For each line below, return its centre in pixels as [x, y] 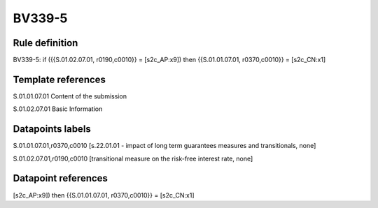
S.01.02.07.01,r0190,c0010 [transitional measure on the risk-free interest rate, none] [133, 158]
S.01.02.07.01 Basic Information [58, 109]
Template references [59, 79]
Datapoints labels [52, 129]
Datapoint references [61, 178]
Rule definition [45, 43]
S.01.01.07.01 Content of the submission [70, 96]
